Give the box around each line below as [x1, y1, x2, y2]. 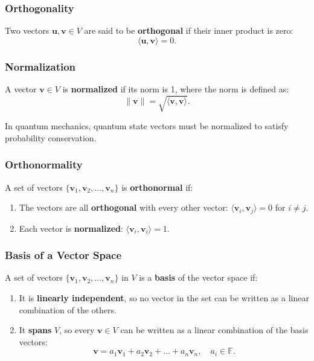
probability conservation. [5, 131, 97, 144]
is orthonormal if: [121, 180, 193, 193]
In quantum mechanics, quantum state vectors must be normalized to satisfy [5, 120, 289, 132]
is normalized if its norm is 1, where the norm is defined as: [62, 83, 289, 95]
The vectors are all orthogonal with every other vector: [19, 201, 228, 214]
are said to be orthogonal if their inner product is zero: [84, 24, 293, 37]
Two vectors [5, 24, 50, 37]
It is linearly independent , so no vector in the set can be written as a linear [19, 292, 309, 304]
